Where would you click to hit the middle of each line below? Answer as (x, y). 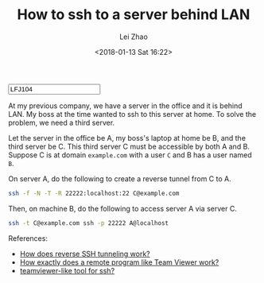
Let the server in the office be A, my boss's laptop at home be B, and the (127, 138)
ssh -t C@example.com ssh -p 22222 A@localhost (89, 223)
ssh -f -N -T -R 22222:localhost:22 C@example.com (94, 193)
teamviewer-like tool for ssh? (67, 270)
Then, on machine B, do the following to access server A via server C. (122, 208)
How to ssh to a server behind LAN (134, 15)
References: (28, 238)
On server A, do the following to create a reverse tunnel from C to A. (120, 178)
